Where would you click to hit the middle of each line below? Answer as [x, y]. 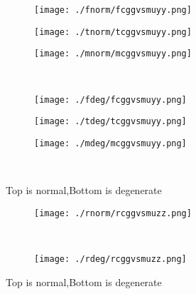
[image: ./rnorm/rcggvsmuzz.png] [113, 213]
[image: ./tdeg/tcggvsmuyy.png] [110, 122]
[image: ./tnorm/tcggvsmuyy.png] [113, 32]
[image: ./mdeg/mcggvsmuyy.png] [110, 143]
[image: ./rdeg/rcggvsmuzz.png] [110, 259]
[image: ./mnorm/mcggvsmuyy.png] [113, 54]
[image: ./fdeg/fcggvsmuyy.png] [110, 100]
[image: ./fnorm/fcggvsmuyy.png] [113, 10]
